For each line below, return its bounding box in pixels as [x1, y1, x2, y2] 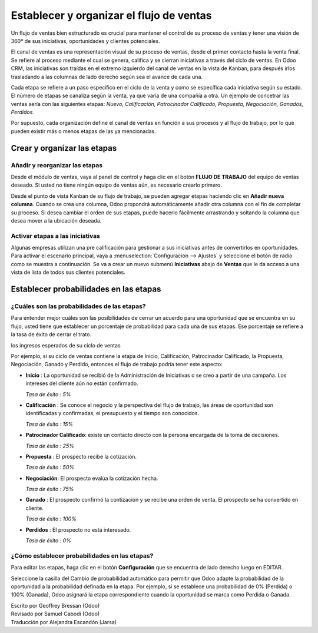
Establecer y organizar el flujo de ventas [11, 9, 212, 22]
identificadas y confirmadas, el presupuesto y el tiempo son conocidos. [25, 410, 200, 417]
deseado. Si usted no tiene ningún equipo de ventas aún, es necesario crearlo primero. [11, 181, 222, 188]
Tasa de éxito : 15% [25, 420, 74, 427]
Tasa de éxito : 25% [25, 442, 75, 449]
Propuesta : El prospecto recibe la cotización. [25, 453, 137, 460]
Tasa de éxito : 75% [25, 486, 74, 493]
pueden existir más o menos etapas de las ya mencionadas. [11, 127, 156, 135]
